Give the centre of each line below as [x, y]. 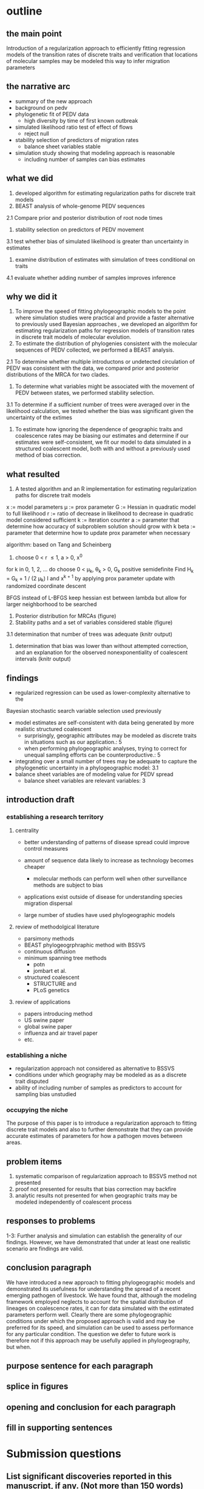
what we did [30, 178]
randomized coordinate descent [46, 586]
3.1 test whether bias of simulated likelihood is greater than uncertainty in [98, 241]
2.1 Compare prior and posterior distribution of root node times [84, 217]
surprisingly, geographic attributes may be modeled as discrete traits [110, 735]
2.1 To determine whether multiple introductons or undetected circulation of [101, 362]
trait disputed [32, 1081]
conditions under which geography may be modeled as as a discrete [101, 1075]
